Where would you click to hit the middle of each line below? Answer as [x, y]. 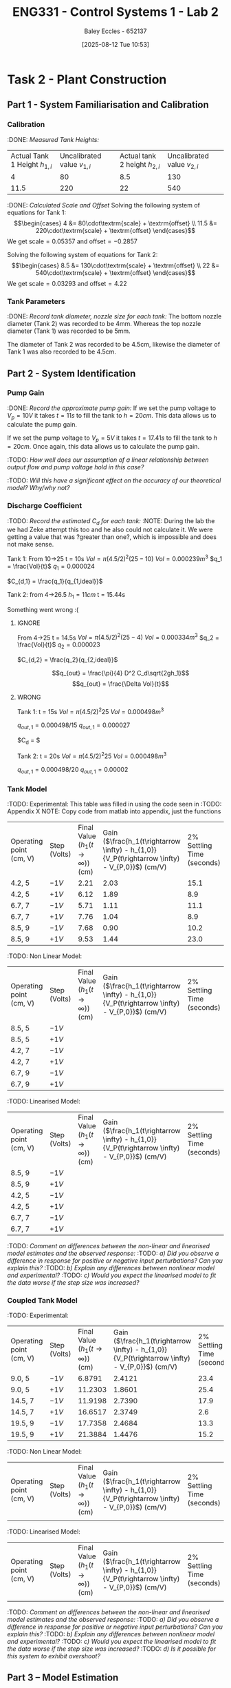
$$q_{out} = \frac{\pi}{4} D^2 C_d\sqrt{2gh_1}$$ [121, 673]
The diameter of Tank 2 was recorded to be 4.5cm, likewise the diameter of [114, 345]
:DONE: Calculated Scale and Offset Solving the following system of [104, 205]
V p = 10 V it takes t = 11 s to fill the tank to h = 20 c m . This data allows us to [112, 416]
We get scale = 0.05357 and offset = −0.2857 [72, 241]
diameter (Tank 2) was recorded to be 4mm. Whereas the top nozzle [104, 324]
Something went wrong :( [43, 609]
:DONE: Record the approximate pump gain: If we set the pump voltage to [112, 408]
